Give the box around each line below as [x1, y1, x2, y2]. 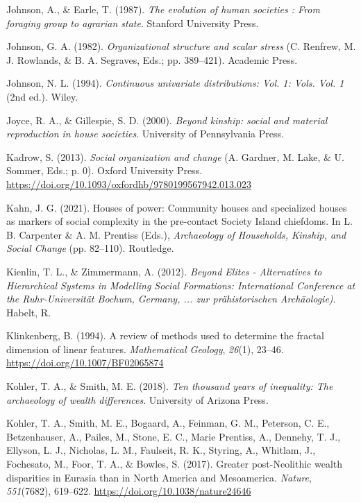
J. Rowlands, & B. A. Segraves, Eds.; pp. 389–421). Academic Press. [6, 52, 298, 67]
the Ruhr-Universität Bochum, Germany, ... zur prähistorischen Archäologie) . [6, 291, 336, 306]
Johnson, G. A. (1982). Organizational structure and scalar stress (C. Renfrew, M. [6, 39, 356, 53]
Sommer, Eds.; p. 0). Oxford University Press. [6, 163, 203, 178]
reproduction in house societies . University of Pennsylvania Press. [6, 126, 284, 141]
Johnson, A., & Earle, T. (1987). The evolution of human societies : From [6, 2, 320, 16]
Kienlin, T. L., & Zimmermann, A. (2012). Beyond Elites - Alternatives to [6, 264, 322, 278]
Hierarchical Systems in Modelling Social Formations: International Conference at [6, 278, 355, 292]
